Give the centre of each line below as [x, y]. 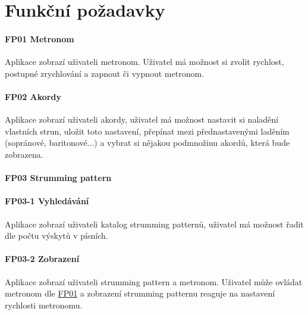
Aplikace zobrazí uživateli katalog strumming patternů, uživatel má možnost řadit [154, 224]
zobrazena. [24, 154]
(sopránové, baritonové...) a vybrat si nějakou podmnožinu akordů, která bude [147, 143]
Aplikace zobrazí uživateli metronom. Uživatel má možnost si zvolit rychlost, [144, 62]
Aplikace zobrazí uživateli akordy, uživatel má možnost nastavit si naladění [142, 119]
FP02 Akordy [33, 96]
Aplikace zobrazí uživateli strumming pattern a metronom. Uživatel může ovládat [154, 281]
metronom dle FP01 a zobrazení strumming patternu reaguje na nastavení [140, 293]
